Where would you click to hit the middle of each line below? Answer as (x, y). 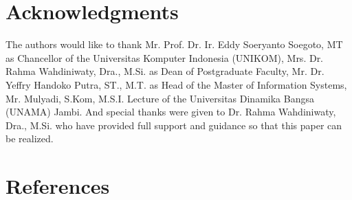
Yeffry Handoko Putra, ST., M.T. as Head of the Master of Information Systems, (176, 84)
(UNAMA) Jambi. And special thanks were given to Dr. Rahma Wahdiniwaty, (171, 112)
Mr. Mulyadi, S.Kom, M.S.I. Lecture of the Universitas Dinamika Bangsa (160, 98)
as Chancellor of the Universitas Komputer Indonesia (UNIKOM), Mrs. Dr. (165, 57)
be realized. (30, 138)
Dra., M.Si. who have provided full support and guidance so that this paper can (174, 125)
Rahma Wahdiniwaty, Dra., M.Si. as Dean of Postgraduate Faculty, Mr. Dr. (165, 71)
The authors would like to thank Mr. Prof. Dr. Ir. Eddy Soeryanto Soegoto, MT (174, 44)
